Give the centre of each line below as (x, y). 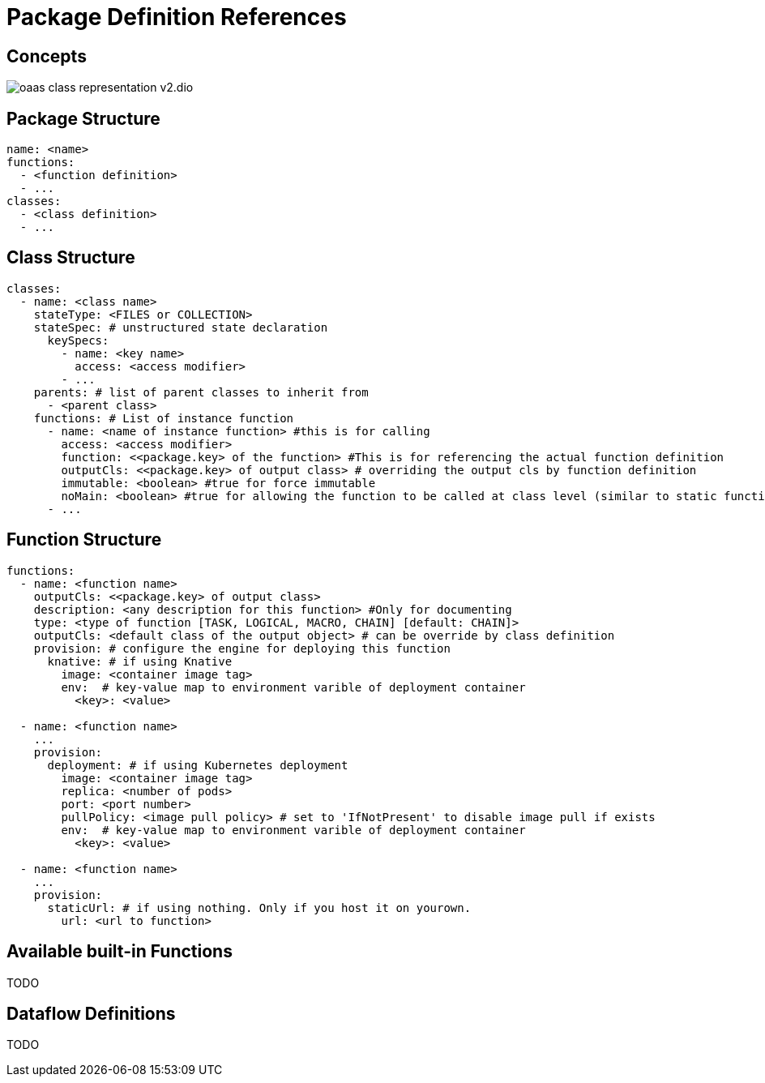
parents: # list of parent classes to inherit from (201, 392)
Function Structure (84, 540)
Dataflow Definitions (91, 1013)
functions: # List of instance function (164, 418)
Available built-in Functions (120, 952)
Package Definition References (177, 17)
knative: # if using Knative (140, 661)
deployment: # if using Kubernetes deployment (198, 765)
